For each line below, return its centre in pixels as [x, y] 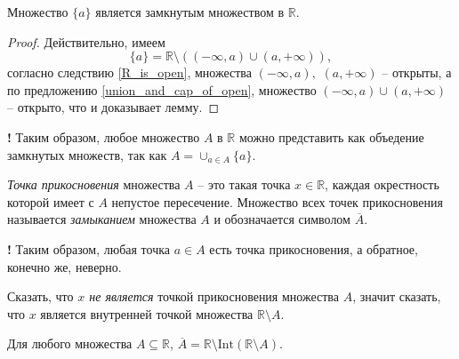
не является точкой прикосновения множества [214, 296]
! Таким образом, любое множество [104, 136]
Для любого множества [70, 343]
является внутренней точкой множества [147, 313]
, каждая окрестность [382, 184]
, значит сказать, [397, 296]
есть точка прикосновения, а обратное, [314, 248]
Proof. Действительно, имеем [86, 41]
